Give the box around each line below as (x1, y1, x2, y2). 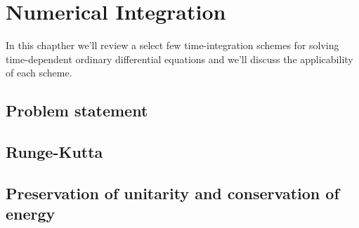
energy (6, 203, 56, 224)
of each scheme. (6, 65, 72, 80)
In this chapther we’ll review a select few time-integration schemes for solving (6, 38, 339, 53)
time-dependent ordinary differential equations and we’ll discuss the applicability (6, 51, 353, 66)
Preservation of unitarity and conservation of (6, 182, 339, 203)
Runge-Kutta (6, 141, 103, 163)
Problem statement (6, 100, 148, 121)
